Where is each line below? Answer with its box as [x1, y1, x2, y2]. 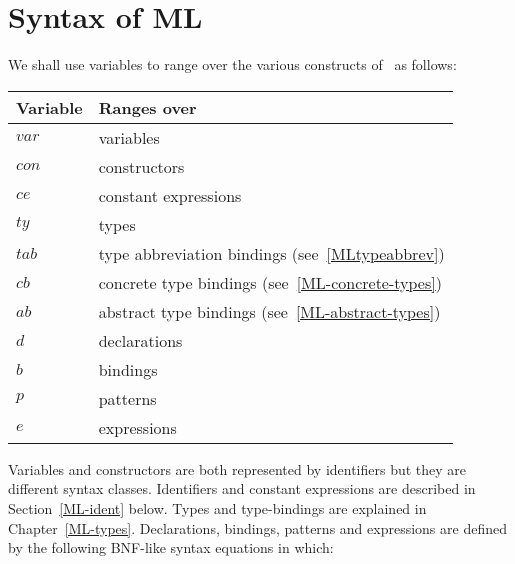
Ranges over [98, 95, 197, 119]
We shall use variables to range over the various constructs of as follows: [8, 54, 457, 75]
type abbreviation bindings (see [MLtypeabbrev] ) [98, 241, 445, 265]
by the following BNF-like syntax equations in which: [8, 537, 334, 558]
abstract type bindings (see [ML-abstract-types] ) [98, 299, 441, 323]
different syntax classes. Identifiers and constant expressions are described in [8, 478, 476, 499]
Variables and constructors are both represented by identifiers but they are [8, 458, 467, 479]
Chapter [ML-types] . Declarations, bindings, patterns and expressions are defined [8, 517, 507, 538]
